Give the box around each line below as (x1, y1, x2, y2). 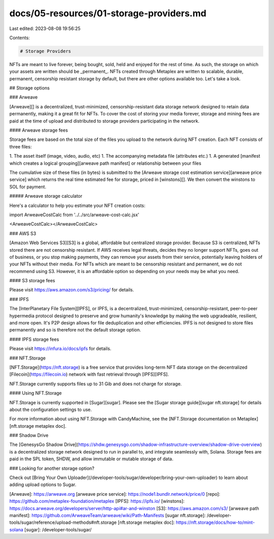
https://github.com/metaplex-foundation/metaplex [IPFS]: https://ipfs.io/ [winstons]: (9, 498, 185, 504)
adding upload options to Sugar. (9, 482, 77, 488)
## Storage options (9, 85, 50, 91)
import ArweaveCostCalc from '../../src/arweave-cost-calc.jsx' (9, 212, 140, 218)
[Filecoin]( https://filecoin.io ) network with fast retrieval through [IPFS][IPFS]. (9, 371, 169, 377)
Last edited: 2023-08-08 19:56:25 (9, 25, 81, 32)
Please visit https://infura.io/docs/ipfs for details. (9, 346, 112, 352)
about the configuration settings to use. (9, 406, 92, 412)
